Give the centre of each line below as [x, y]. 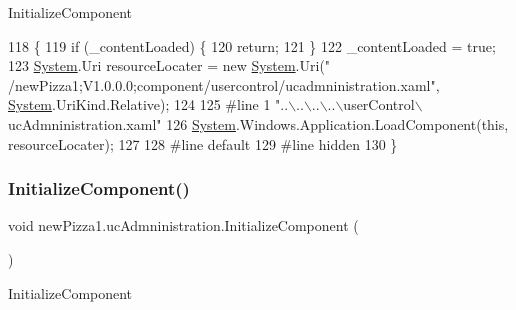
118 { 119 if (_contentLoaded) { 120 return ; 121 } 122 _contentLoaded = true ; [252, 45]
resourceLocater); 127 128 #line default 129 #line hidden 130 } [203, 143]
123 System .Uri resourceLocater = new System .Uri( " [169, 65]
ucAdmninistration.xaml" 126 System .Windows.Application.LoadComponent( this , [258, 123]
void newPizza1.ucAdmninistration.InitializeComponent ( [183, 225]
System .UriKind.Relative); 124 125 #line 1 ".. [148, 104]
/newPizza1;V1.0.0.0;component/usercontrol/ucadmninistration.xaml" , [224, 84]
